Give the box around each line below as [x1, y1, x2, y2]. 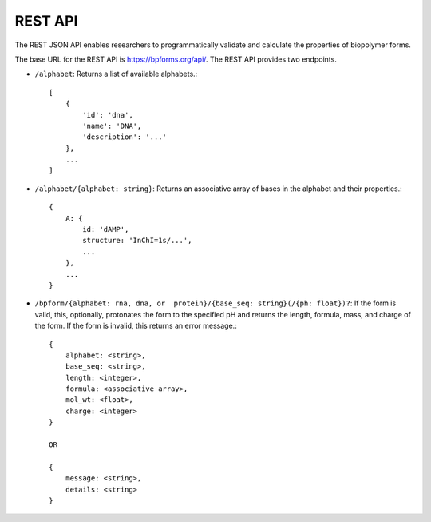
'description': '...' [82, 133, 168, 141]
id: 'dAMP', [82, 225, 129, 234]
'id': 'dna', [82, 110, 133, 119]
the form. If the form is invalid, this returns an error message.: [34, 321, 237, 331]
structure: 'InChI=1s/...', [82, 236, 192, 245]
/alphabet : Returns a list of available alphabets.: [34, 69, 198, 79]
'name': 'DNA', [82, 121, 142, 130]
